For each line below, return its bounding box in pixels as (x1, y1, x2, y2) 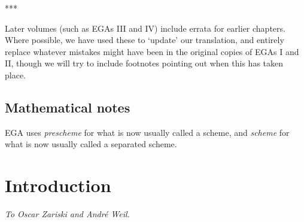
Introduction (5, 173, 111, 197)
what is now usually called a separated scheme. (5, 138, 177, 150)
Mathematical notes (5, 98, 130, 116)
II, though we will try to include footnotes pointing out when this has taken (5, 57, 284, 69)
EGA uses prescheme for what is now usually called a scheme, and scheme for (5, 126, 290, 138)
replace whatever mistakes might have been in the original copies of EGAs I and (5, 45, 299, 57)
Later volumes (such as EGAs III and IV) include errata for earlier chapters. (5, 22, 285, 34)
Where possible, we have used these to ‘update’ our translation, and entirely (5, 34, 284, 46)
